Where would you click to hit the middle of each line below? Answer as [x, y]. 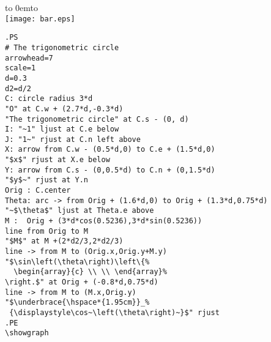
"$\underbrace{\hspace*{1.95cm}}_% [77, 303]
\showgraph [27, 333]
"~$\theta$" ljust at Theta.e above [80, 211]
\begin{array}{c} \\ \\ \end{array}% [90, 272]
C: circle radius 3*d [49, 99]
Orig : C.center [38, 191]
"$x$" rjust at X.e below [58, 160]
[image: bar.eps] [40, 19]
